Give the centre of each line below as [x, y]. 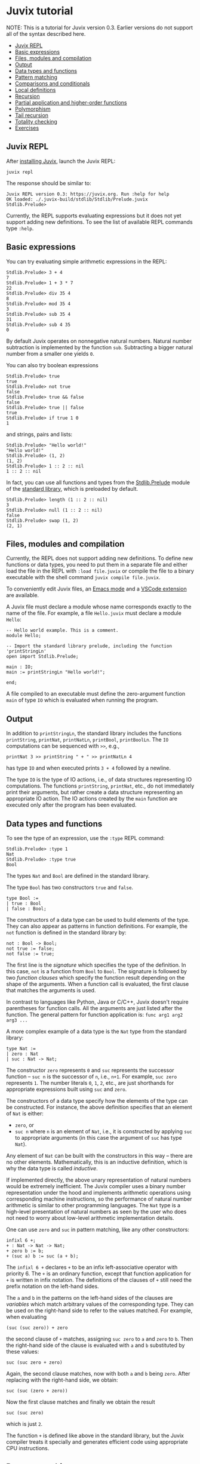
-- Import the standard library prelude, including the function [89, 646]
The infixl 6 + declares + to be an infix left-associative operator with [92, 1267]
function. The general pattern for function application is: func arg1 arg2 [95, 1014]
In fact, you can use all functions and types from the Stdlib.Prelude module [98, 482]
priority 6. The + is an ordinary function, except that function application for [99, 1274]
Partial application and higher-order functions [71, 102]
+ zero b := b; [25, 1251]
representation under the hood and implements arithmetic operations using [99, 1193]
